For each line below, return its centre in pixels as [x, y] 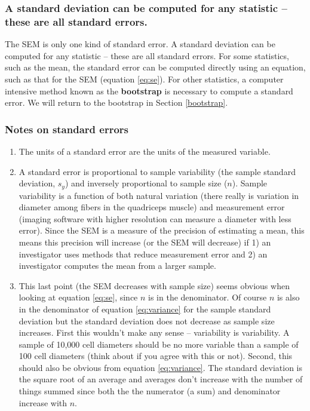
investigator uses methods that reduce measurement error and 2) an [143, 254]
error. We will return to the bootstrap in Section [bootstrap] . [116, 102]
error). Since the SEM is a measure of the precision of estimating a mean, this [162, 230]
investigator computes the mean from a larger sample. [117, 266]
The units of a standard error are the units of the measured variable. [145, 151]
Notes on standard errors [67, 129]
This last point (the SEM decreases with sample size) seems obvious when [154, 285]
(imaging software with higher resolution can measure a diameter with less [155, 218]
